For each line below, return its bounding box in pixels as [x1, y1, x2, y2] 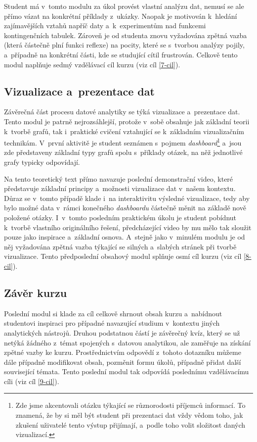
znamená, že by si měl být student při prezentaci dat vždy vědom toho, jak [15, 410, 243, 420]
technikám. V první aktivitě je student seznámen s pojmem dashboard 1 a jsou [4, 136, 242, 147]
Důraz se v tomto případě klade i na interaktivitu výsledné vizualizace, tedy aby [4, 193, 250, 203]
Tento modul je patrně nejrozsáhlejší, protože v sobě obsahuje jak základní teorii [4, 116, 250, 126]
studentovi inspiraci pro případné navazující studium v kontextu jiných [4, 318, 220, 328]
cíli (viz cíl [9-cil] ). [4, 376, 59, 386]
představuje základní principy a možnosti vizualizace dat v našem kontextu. [4, 183, 236, 194]
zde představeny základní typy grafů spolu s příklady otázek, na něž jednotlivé [4, 147, 243, 157]
